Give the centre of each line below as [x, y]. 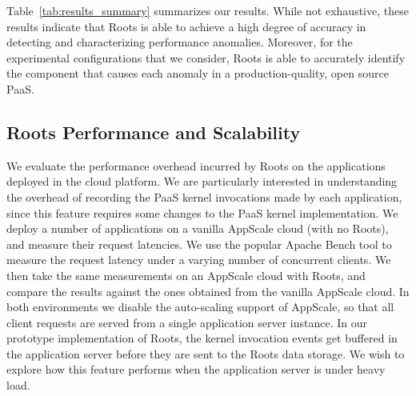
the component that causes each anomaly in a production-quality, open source [198, 73]
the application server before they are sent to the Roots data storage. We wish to [206, 353]
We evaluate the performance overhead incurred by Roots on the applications [196, 165]
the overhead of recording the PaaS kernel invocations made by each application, [204, 196]
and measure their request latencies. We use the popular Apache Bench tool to [199, 244]
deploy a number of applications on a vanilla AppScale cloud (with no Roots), [198, 228]
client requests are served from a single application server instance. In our [187, 322]
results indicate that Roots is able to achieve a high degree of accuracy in [186, 26]
